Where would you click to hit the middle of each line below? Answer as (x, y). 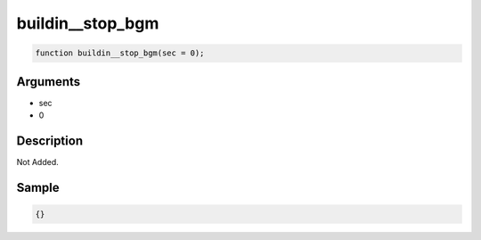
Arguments (49, 82)
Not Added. (38, 161)
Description (50, 141)
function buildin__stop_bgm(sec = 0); (120, 53)
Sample (38, 187)
